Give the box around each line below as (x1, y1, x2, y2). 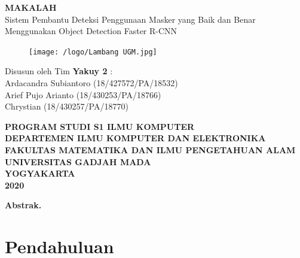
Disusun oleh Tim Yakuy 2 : (5, 65, 113, 77)
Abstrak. (5, 199, 42, 211)
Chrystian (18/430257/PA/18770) (5, 100, 128, 113)
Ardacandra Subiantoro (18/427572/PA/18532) (5, 77, 178, 89)
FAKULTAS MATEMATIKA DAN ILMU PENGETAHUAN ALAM (5, 144, 296, 156)
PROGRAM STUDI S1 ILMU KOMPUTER (5, 120, 195, 132)
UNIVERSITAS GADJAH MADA (5, 155, 151, 168)
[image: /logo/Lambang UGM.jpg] (29, 47, 157, 56)
